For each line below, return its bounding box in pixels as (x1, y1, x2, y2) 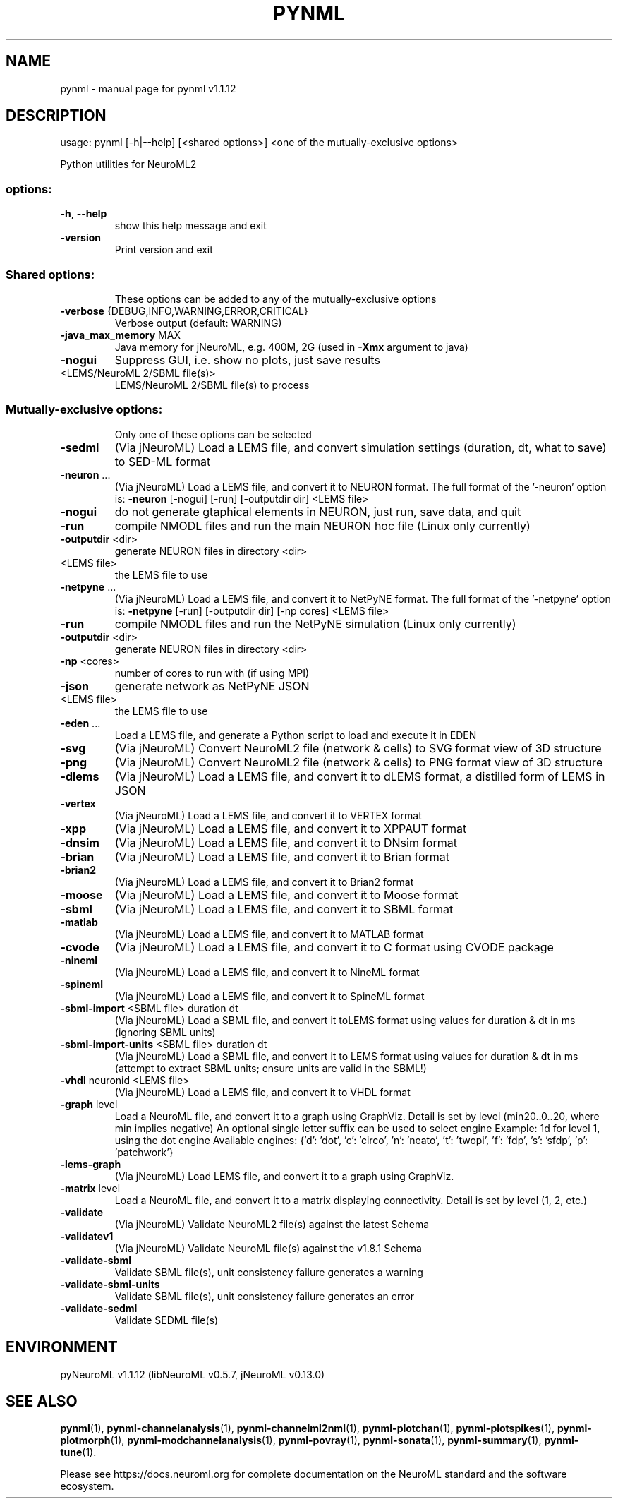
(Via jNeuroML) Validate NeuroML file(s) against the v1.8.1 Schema (114, 1241, 422, 1254)
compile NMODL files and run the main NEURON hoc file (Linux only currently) (114, 518, 531, 533)
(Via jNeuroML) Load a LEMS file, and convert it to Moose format (114, 887, 459, 902)
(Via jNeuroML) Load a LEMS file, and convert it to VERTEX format (114, 809, 422, 822)
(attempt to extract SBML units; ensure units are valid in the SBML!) (114, 1061, 427, 1074)
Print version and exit (114, 243, 213, 256)
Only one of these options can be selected (114, 428, 312, 440)
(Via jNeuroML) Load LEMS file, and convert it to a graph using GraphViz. (114, 1169, 454, 1182)
